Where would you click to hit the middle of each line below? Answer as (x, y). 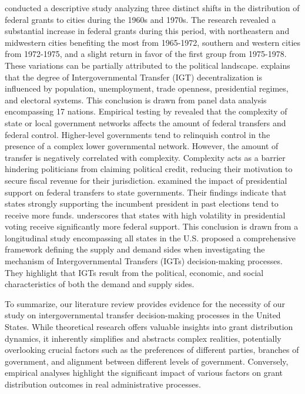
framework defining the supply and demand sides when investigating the (135, 249)
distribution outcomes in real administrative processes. (103, 384)
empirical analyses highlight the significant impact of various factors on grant (144, 373)
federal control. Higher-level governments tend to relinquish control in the (138, 134)
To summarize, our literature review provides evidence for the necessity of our (145, 303)
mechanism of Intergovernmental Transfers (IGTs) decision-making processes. (144, 261)
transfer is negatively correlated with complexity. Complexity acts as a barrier (145, 157)
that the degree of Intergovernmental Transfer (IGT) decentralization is (133, 77)
